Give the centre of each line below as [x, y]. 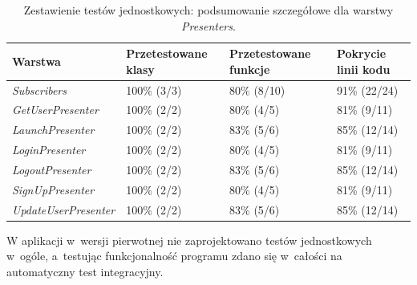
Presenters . [208, 25]
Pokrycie [361, 53]
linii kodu [363, 69]
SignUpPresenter [53, 189]
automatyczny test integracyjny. [85, 271]
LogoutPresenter [52, 169]
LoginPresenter [49, 150]
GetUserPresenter [55, 110]
